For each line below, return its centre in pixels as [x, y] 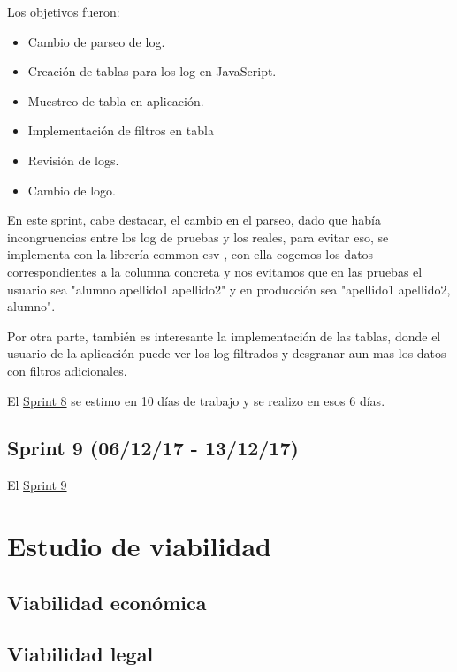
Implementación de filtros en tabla [121, 130]
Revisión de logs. [73, 160]
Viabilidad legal [80, 654]
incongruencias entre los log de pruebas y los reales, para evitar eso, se [198, 237]
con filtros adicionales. [67, 370]
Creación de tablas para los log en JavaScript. [152, 71]
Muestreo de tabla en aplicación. [116, 100]
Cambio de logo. [72, 190]
